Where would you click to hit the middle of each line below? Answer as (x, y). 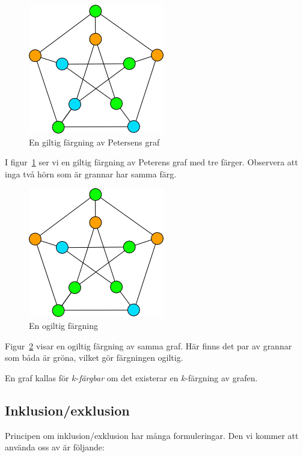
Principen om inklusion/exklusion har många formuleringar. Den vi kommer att (152, 435)
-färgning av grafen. (222, 377)
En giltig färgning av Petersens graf (94, 142)
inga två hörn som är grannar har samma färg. (91, 173)
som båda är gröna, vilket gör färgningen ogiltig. (94, 357)
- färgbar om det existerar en (127, 377)
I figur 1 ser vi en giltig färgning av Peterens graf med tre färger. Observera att (151, 162)
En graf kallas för (37, 377)
